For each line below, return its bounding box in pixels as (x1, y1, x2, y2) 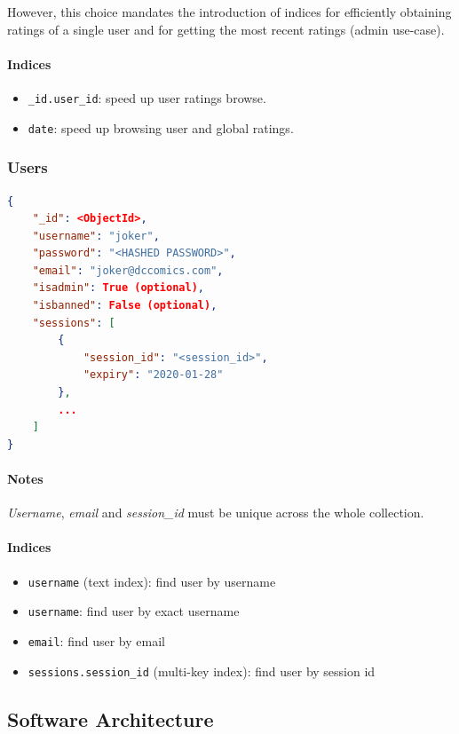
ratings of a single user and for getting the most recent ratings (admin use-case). (7, 20, 445, 38)
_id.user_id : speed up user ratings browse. (28, 88, 266, 107)
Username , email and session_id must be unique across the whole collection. (7, 503, 424, 522)
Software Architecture (7, 705, 214, 732)
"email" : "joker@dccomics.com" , (32, 264, 224, 277)
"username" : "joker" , (32, 229, 160, 242)
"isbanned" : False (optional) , (32, 299, 218, 312)
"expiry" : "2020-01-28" (83, 368, 224, 382)
